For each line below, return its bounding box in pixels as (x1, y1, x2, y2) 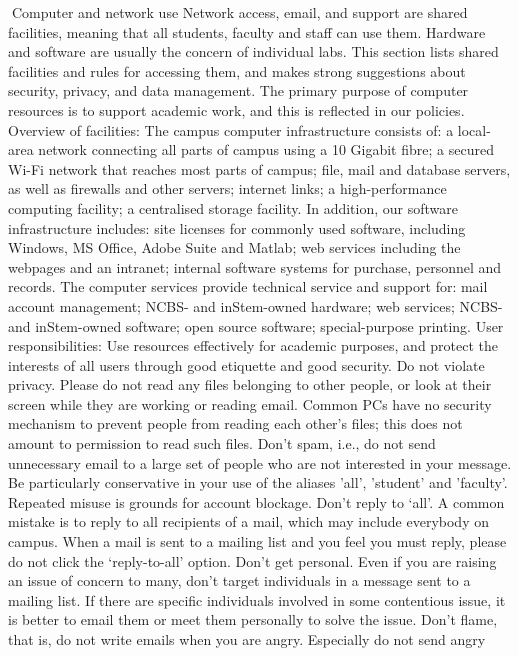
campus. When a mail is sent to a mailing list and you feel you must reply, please (8, 531, 507, 552)
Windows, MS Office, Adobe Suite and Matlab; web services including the (8, 237, 461, 258)
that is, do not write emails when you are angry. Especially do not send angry (8, 629, 486, 649)
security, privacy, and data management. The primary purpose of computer (8, 80, 469, 101)
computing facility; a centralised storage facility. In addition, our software (8, 197, 458, 218)
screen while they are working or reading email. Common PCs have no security (8, 393, 492, 414)
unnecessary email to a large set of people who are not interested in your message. (8, 452, 512, 473)
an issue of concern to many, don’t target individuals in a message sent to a (8, 570, 471, 591)
